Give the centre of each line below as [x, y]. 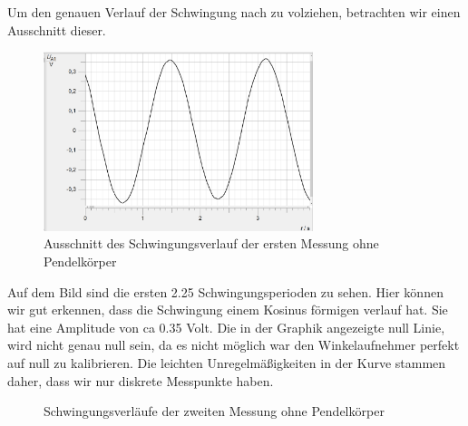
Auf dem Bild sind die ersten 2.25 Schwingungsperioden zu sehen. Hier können [225, 291]
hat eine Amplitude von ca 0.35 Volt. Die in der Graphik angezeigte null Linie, [226, 327]
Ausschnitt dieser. [57, 29]
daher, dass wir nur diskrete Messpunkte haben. [141, 380]
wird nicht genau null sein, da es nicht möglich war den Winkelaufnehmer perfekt [234, 345]
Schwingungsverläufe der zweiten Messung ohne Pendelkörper [214, 411]
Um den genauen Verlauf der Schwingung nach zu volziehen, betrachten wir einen [234, 12]
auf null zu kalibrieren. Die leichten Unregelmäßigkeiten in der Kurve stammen [227, 363]
